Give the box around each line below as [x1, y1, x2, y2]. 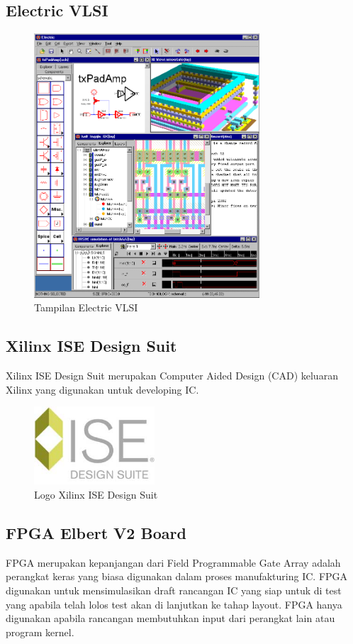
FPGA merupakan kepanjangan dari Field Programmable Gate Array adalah [6, 555, 341, 570]
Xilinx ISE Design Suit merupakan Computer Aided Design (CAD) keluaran [6, 368, 338, 383]
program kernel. [6, 624, 74, 639]
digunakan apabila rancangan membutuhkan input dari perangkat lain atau [6, 611, 335, 626]
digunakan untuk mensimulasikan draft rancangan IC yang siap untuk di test [6, 583, 342, 598]
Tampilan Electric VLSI [34, 300, 138, 315]
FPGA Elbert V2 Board [6, 522, 186, 544]
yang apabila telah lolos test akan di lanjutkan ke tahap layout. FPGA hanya [6, 596, 342, 611]
